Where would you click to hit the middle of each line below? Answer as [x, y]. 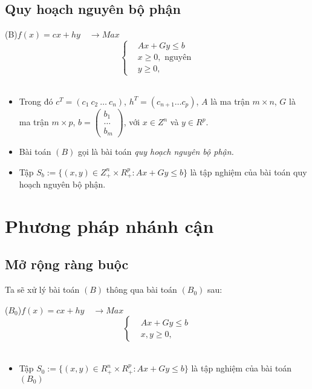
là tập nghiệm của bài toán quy [249, 172]
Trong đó [36, 101]
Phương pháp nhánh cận [109, 225]
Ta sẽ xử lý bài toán [42, 289]
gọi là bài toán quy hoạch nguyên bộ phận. [156, 152]
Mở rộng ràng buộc [67, 264]
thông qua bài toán [141, 289]
